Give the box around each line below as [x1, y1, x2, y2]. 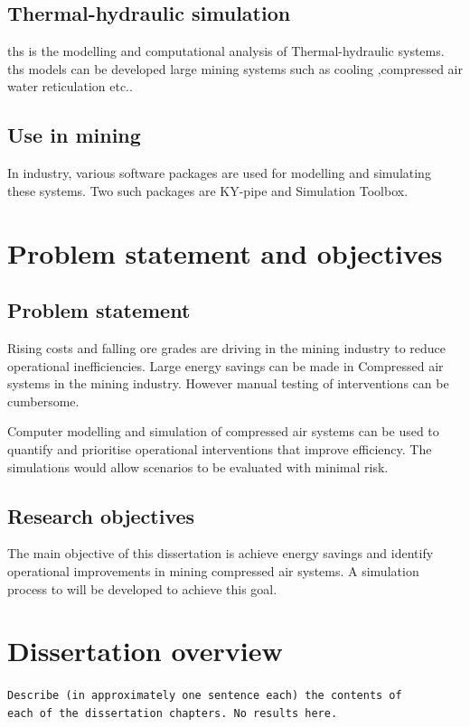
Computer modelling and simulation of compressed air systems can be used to [7, 422, 439, 441]
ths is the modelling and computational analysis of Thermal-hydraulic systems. [7, 42, 445, 61]
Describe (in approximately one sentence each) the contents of [7, 689, 402, 703]
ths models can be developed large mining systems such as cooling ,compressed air [7, 59, 463, 78]
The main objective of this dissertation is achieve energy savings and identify [7, 544, 434, 563]
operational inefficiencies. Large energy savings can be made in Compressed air [7, 356, 444, 375]
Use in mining [7, 121, 141, 149]
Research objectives [7, 501, 195, 529]
